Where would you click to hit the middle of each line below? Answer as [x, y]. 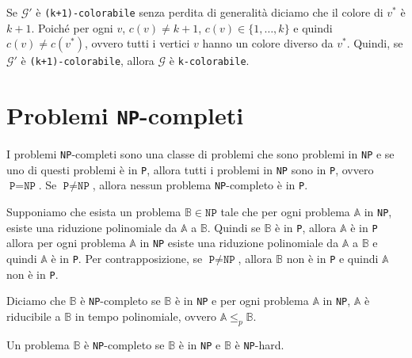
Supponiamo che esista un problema [94, 212]
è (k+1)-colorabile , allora [88, 61]
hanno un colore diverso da [268, 43]
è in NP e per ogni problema [242, 301]
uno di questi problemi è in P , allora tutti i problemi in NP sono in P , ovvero [190, 169]
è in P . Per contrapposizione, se [127, 259]
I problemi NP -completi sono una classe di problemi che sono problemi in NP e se [200, 154]
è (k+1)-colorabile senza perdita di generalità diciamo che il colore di [210, 12]
